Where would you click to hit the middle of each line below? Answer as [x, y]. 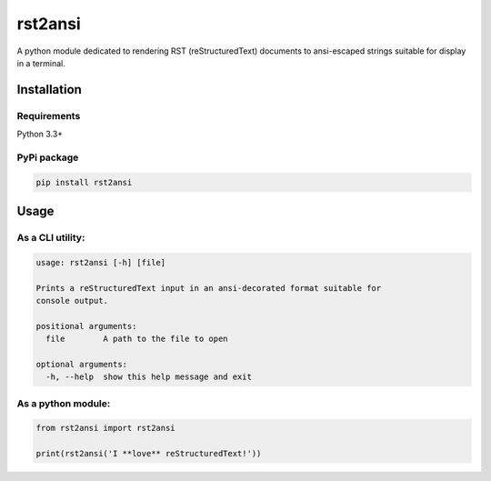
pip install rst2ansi [84, 182]
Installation [49, 90]
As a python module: [64, 403]
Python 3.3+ [40, 134]
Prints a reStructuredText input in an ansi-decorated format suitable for [209, 288]
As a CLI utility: [51, 238]
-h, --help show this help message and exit [149, 377]
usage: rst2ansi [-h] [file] [101, 262]
